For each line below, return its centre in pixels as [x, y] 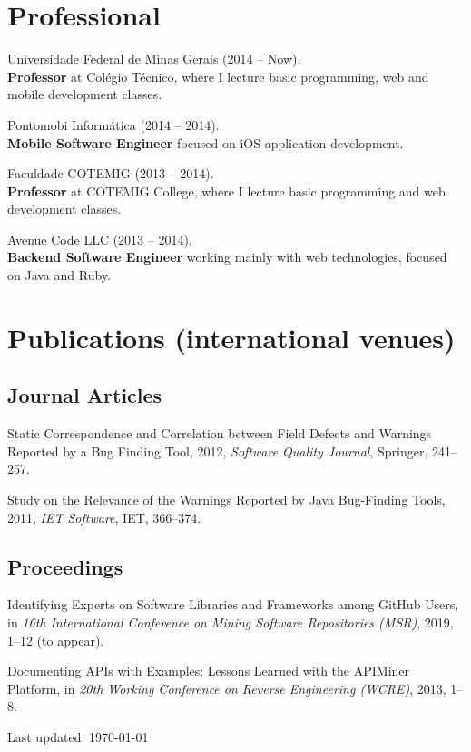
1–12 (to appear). [56, 640]
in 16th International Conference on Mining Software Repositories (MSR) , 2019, [231, 622]
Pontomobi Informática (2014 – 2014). [113, 124]
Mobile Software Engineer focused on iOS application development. [206, 142]
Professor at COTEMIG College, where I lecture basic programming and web [226, 191]
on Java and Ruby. [59, 275]
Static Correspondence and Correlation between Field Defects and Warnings [220, 433]
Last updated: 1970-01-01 [78, 736]
